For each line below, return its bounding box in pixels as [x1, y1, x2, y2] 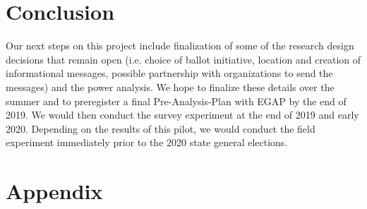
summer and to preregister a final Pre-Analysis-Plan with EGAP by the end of [6, 93, 347, 108]
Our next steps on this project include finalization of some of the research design [6, 38, 354, 53]
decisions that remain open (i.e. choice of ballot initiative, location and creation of [6, 52, 361, 66]
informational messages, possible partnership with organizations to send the [6, 66, 333, 80]
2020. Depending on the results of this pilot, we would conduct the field [6, 121, 315, 136]
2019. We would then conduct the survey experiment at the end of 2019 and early [6, 107, 359, 122]
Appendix [6, 177, 103, 205]
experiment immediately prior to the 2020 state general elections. [6, 135, 288, 150]
